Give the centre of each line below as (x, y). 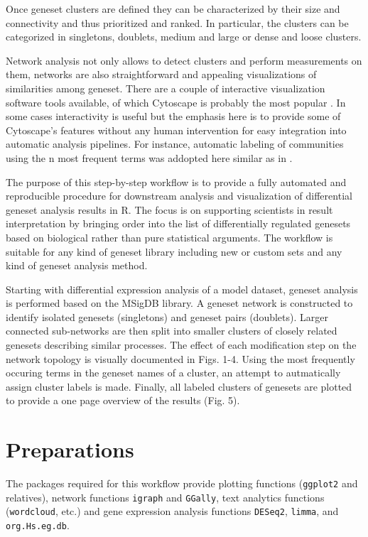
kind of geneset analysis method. (77, 265)
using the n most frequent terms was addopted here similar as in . (149, 157)
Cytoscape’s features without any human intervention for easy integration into (176, 130)
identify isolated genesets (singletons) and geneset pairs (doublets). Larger (167, 316)
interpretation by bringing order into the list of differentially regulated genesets (178, 223)
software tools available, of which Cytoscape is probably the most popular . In (176, 102)
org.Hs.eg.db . (38, 525)
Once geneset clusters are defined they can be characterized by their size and (173, 9)
